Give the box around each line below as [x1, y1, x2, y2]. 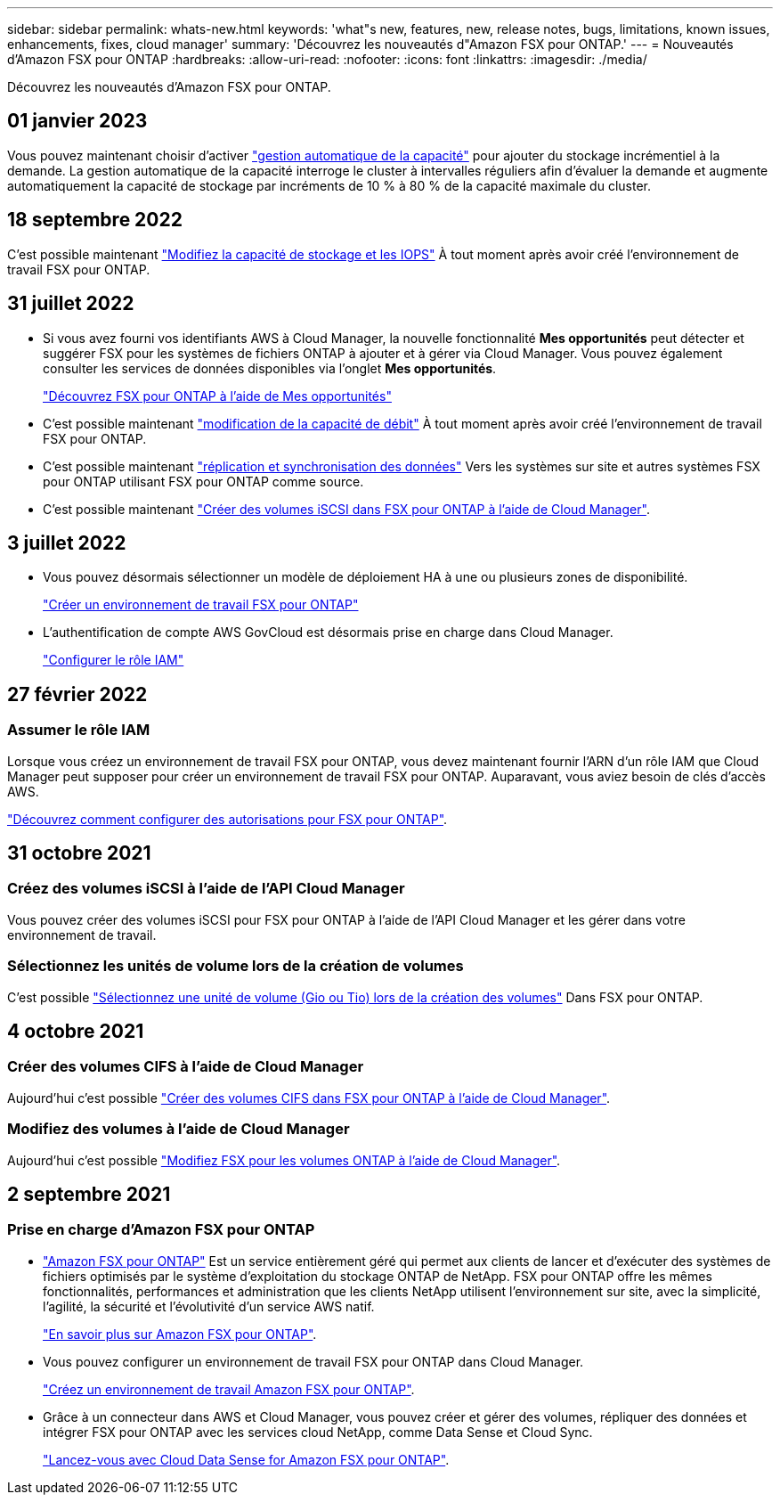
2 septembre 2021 [7, 1182, 171, 1205]
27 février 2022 [7, 682, 148, 706]
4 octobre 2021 [7, 1019, 144, 1042]
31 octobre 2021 [7, 842, 151, 865]
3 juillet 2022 [7, 531, 126, 554]
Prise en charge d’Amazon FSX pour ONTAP [7, 1220, 315, 1239]
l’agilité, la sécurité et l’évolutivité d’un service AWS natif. [43, 1298, 375, 1314]
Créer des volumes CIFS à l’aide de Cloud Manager [7, 1057, 364, 1076]
